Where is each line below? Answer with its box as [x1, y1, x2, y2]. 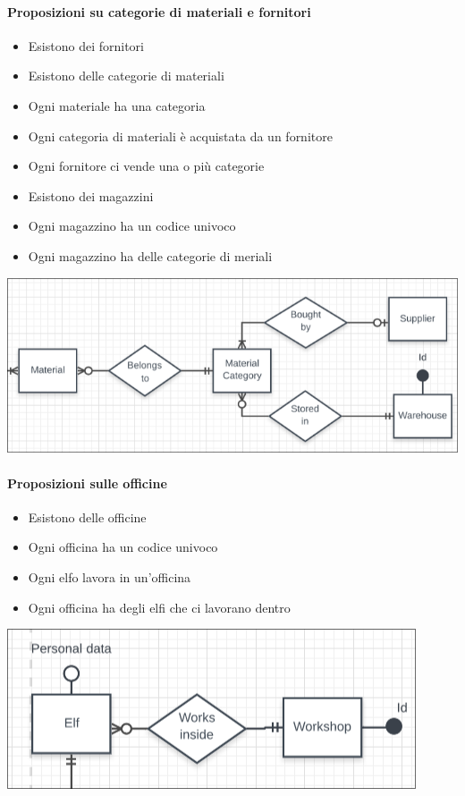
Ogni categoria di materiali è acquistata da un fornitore [28, 126, 333, 145]
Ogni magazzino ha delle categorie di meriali [28, 246, 273, 265]
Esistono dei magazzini [28, 186, 154, 205]
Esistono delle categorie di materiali [28, 66, 224, 85]
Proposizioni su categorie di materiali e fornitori [7, 2, 311, 21]
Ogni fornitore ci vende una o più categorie [28, 157, 265, 175]
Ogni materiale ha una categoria [28, 96, 206, 114]
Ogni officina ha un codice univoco [28, 538, 218, 556]
